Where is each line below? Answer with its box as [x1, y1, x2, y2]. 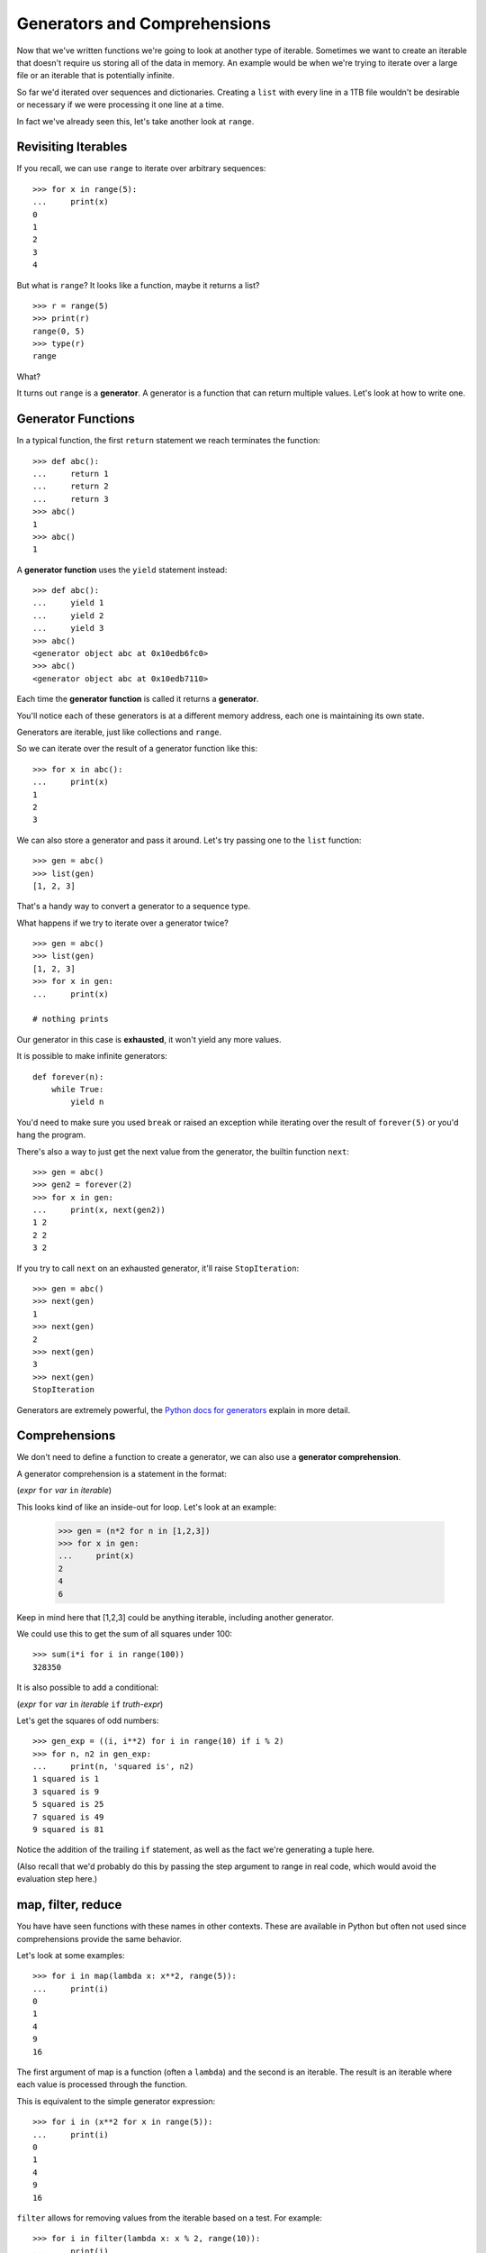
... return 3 [32, 494, 109, 504]
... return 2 [32, 481, 109, 491]
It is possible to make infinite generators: [16, 1051, 168, 1062]
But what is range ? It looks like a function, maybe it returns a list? [16, 279, 260, 290]
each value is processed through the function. [16, 2079, 188, 2090]
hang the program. [16, 1129, 85, 1140]
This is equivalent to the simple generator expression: [16, 2095, 216, 2106]
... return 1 [32, 469, 109, 479]
